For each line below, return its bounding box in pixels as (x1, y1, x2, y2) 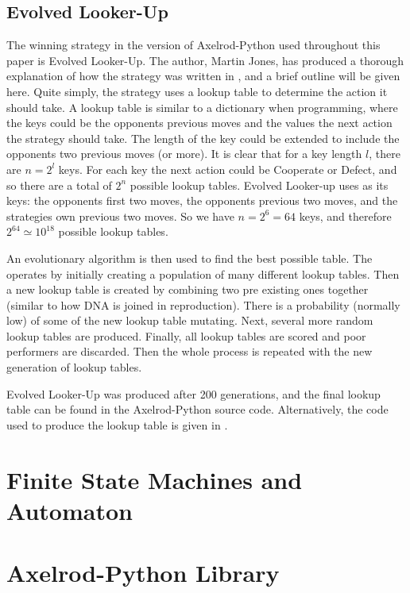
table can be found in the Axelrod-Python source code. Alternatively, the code (6, 401, 389, 418)
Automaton (6, 494, 133, 526)
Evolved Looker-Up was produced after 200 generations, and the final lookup (6, 385, 381, 402)
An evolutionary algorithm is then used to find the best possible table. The (6, 249, 373, 266)
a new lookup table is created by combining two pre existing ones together (6, 281, 369, 298)
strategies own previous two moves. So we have (6, 207, 234, 224)
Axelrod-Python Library (6, 556, 280, 589)
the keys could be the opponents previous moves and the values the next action (6, 114, 393, 131)
